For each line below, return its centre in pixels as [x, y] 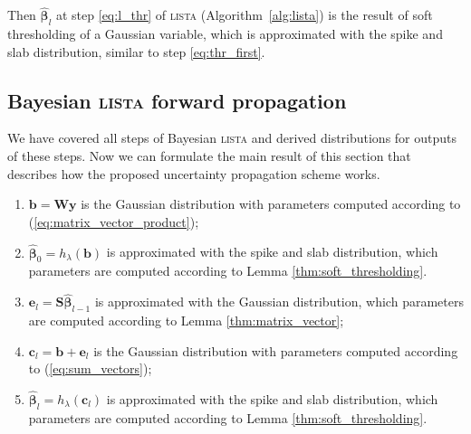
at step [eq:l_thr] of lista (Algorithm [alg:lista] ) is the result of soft [244, 15]
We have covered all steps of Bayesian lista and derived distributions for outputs [232, 138]
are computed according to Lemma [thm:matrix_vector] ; [186, 320]
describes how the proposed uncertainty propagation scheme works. [194, 173]
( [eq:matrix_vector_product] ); [114, 221]
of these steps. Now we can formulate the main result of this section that [209, 156]
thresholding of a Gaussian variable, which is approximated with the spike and [225, 34]
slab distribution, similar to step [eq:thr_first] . [136, 51]
